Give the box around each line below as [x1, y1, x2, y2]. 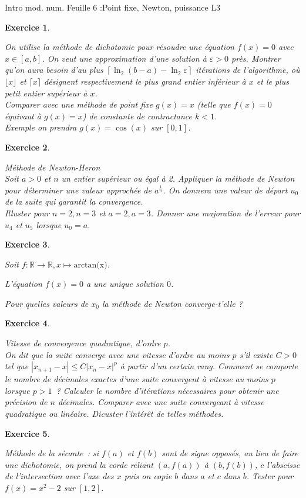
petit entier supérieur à [5, 86, 88, 99]
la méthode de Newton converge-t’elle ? [102, 297, 243, 309]
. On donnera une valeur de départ [163, 183, 288, 196]
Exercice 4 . [5, 317, 50, 329]
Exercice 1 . [5, 21, 50, 33]
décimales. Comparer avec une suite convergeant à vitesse [58, 396, 264, 408]
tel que [5, 360, 29, 372]
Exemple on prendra [5, 121, 77, 133]
